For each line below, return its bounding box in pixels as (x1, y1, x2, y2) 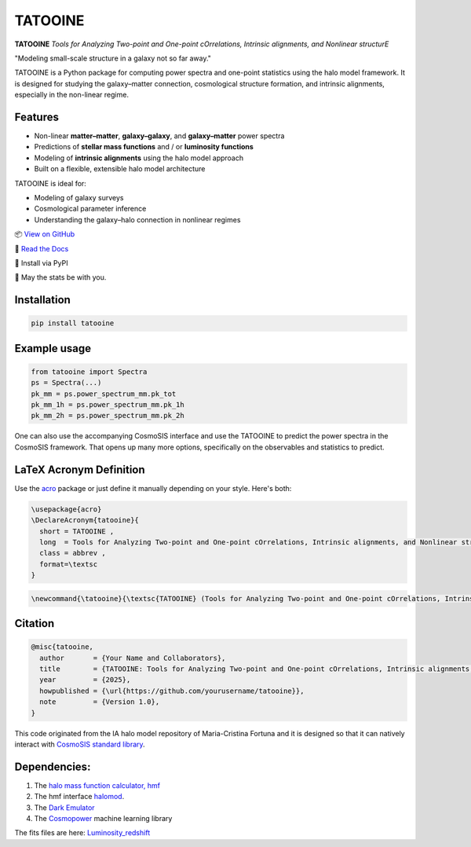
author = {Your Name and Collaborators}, (39, 653, 226, 662)
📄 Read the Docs (14, 244, 69, 253)
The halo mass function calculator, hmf (34, 780, 161, 790)
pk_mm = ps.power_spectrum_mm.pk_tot (31, 389, 177, 398)
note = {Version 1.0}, (39, 698, 160, 706)
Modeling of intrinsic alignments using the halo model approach (34, 153, 243, 163)
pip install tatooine (31, 319, 115, 328)
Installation (14, 293, 71, 306)
